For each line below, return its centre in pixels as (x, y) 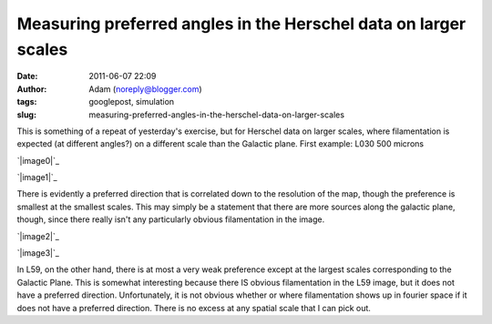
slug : (26, 115)
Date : (27, 76)
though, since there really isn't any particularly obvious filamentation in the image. (171, 219)
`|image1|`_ (37, 177)
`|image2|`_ (38, 236)
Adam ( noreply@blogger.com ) (145, 89)
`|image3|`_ (38, 253)
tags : (27, 102)
